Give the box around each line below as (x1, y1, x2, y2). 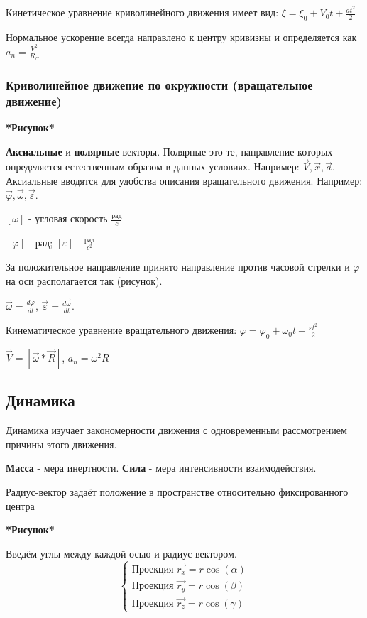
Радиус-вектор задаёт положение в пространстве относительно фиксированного (6, 484, 349, 499)
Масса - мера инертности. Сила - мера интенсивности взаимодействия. (6, 460, 317, 475)
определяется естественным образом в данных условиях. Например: (6, 159, 300, 174)
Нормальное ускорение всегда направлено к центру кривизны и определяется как (6, 29, 357, 44)
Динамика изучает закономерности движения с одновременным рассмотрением (6, 423, 347, 438)
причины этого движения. (6, 436, 117, 451)
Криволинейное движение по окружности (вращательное (6, 75, 313, 93)
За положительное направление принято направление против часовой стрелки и (6, 259, 350, 274)
